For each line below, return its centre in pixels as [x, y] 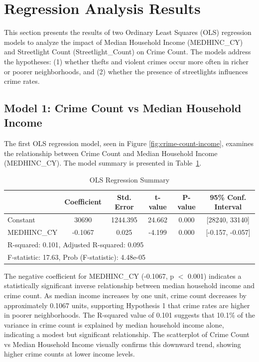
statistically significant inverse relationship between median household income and [129, 285]
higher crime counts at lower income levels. [69, 354]
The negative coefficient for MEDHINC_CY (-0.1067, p [89, 275]
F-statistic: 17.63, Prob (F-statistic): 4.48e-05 [77, 257]
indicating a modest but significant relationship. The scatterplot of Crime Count [127, 334]
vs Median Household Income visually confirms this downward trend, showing [123, 344]
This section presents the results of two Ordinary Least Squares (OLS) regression [128, 32]
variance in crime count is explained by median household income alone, [114, 324]
